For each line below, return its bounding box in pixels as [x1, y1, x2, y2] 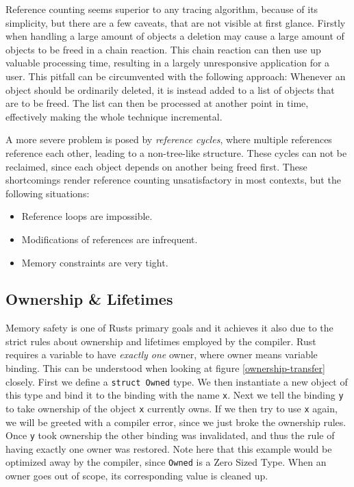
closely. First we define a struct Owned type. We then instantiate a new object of [5, 374, 348, 388]
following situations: [5, 186, 90, 200]
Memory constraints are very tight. [21, 255, 168, 269]
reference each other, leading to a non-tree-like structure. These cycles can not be [5, 145, 347, 160]
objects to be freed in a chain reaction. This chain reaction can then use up [5, 42, 321, 56]
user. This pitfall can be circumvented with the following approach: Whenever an [5, 68, 346, 83]
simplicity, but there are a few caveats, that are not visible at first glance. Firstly [5, 15, 346, 29]
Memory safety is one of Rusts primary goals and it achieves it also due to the [5, 321, 333, 335]
